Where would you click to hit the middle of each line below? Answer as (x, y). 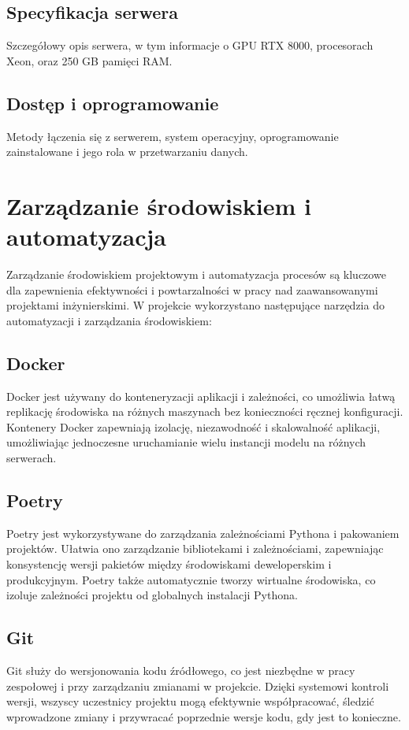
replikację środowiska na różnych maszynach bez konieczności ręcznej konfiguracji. (205, 411)
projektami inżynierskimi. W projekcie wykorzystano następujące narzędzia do (195, 305)
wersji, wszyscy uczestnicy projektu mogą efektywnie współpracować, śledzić (190, 701)
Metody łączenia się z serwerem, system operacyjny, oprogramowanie (173, 136)
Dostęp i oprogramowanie (113, 103)
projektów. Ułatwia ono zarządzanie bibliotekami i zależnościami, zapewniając (195, 548)
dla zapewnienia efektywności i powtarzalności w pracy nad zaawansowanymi (192, 289)
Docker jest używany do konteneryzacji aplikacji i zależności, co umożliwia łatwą (201, 396)
